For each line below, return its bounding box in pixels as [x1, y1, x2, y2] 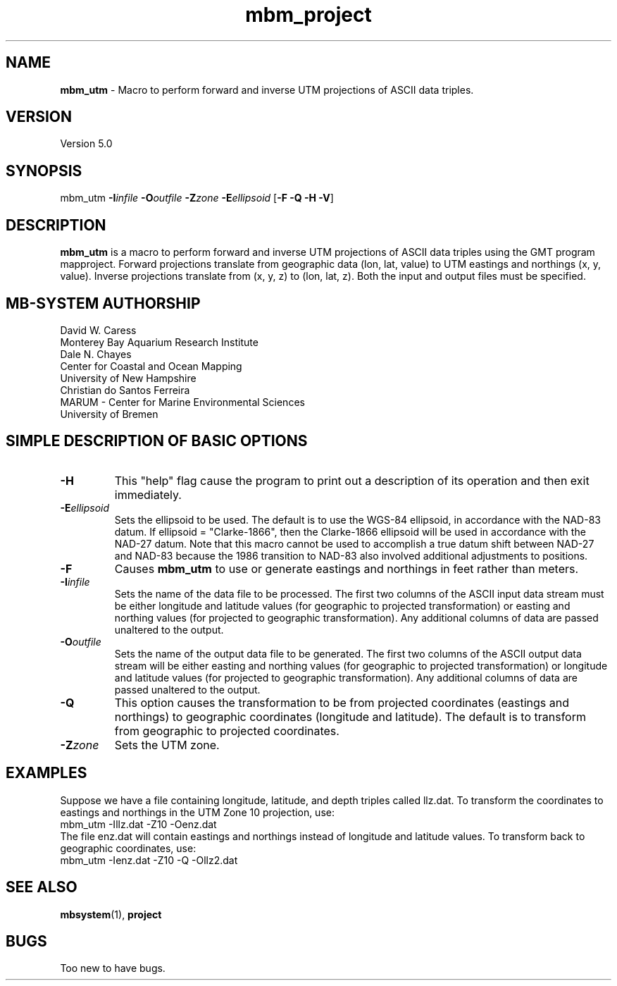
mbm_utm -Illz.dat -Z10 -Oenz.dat [60, 818, 217, 830]
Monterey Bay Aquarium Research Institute [60, 335, 258, 348]
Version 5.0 [60, 137, 113, 150]
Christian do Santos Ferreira [60, 383, 190, 396]
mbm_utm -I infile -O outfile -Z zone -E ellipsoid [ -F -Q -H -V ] [60, 192, 334, 204]
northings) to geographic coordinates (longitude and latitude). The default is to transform [114, 709, 586, 724]
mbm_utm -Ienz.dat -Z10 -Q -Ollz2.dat [60, 853, 238, 866]
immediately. [114, 487, 182, 502]
